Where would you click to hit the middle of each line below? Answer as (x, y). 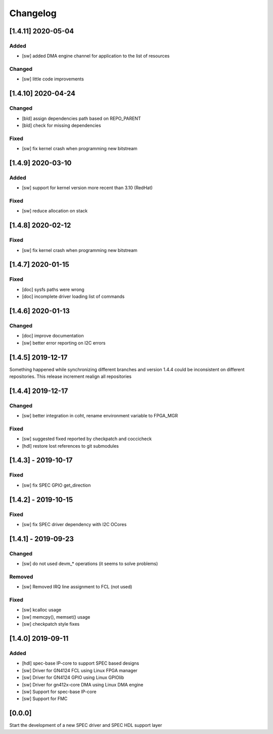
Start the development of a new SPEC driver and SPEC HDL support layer (86, 725)
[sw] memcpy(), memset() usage (56, 617)
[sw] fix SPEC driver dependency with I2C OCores (74, 524)
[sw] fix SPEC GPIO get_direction (56, 485)
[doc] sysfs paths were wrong (53, 289)
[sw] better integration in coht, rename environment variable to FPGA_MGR (100, 416)
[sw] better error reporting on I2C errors (64, 343)
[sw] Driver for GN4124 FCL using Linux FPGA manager (80, 670)
